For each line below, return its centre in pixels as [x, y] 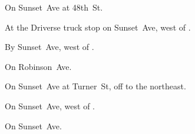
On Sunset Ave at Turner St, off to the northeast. [95, 86]
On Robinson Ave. [38, 66]
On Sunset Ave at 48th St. [54, 7]
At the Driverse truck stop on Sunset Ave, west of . [98, 27]
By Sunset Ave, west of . [49, 47]
